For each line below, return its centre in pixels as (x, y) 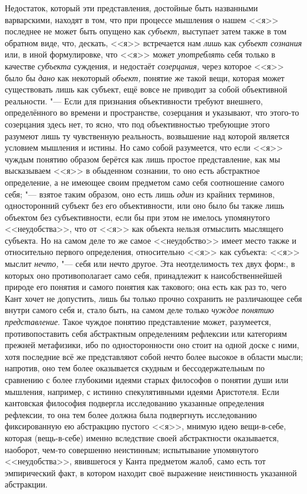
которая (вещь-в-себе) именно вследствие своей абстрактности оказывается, (142, 437)
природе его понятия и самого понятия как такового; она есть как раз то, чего (146, 287)
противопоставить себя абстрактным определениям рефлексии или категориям (146, 333)
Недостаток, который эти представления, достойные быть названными (132, 8)
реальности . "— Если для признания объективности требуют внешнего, (134, 101)
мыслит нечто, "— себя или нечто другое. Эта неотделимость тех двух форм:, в (150, 264)
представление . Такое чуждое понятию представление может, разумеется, (138, 322)
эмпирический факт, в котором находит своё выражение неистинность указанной (151, 472)
